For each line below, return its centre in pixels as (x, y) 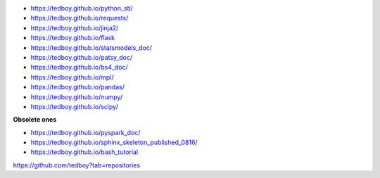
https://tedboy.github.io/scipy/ (75, 106)
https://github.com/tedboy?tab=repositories (77, 165)
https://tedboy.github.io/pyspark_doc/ (85, 132)
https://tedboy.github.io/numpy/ (77, 97)
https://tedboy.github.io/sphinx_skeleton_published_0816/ (114, 142)
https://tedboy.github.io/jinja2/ (75, 27)
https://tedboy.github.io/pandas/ (77, 87)
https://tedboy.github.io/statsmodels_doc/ (91, 47)
